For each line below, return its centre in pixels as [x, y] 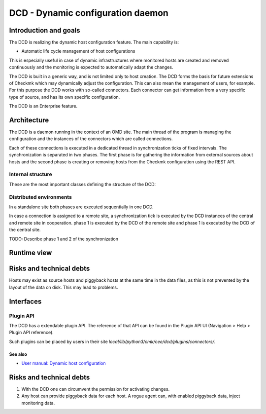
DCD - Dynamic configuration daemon [89, 13]
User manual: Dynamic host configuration [64, 363]
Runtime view [31, 253]
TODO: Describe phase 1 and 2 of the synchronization [64, 239]
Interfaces [25, 301]
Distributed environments [41, 197]
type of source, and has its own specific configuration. [65, 97]
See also [18, 354]
